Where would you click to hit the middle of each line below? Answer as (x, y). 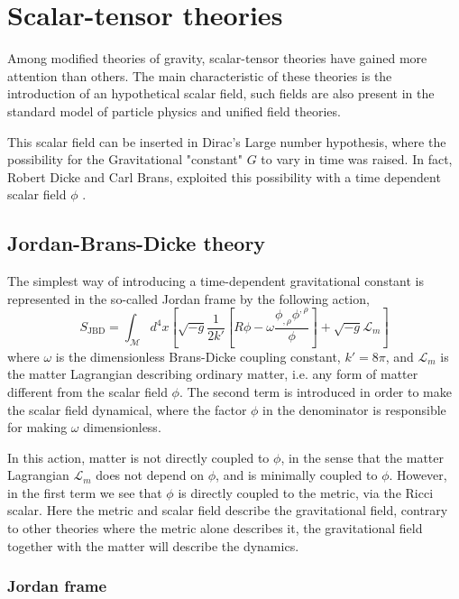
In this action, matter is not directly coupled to (138, 457)
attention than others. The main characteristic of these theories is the (200, 75)
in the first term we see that (85, 492)
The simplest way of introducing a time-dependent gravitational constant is (216, 281)
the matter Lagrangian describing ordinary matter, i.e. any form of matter (213, 374)
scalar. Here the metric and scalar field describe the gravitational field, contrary (228, 510)
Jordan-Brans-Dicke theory (137, 243)
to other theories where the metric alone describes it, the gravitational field (215, 528)
